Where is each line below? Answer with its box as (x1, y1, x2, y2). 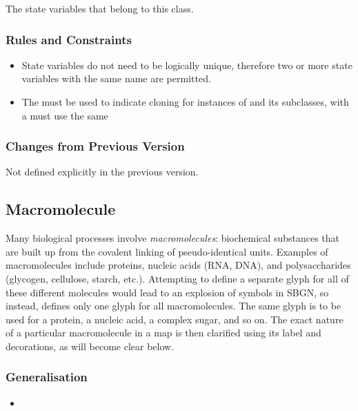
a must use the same (21, 108, 108, 122)
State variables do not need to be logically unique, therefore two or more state (21, 57, 352, 72)
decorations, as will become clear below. (6, 338, 175, 353)
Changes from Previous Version (6, 137, 185, 155)
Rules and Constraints (6, 30, 132, 48)
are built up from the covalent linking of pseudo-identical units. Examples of (6, 244, 328, 258)
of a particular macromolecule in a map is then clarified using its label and (6, 325, 321, 340)
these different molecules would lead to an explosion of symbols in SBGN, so (6, 285, 329, 299)
